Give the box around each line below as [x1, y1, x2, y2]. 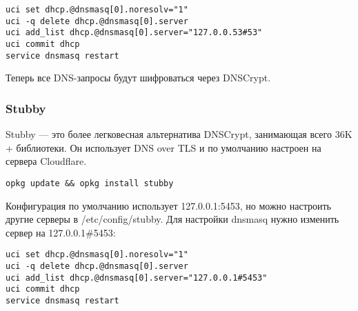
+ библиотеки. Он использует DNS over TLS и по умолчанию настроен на [6, 140, 321, 154]
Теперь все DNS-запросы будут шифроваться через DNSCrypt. [6, 70, 271, 85]
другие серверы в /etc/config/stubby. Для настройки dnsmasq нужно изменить [6, 212, 339, 226]
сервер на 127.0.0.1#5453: [6, 225, 116, 239]
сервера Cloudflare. [6, 154, 87, 168]
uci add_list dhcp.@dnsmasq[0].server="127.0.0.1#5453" [6, 272, 268, 283]
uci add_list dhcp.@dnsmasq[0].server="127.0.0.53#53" [6, 28, 263, 38]
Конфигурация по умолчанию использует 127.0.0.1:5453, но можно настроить [6, 198, 331, 212]
